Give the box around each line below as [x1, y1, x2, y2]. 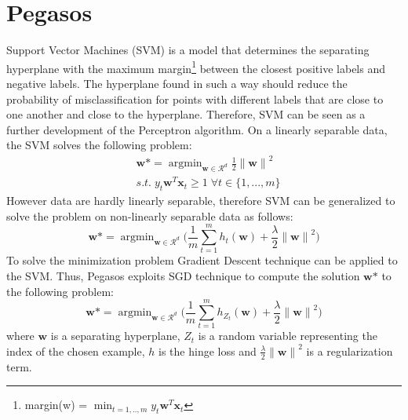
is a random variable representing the [198, 327, 377, 344]
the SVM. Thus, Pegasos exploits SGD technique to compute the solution [6, 268, 360, 284]
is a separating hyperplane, [50, 327, 180, 344]
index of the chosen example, [6, 342, 145, 359]
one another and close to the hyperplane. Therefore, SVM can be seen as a [6, 106, 366, 122]
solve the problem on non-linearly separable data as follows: [6, 207, 293, 224]
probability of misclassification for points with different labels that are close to [6, 90, 384, 107]
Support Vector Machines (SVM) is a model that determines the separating [6, 42, 370, 58]
